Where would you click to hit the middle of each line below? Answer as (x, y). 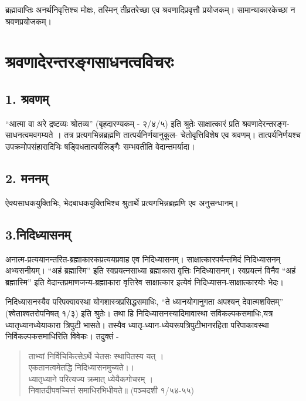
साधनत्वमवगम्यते (29, 135)
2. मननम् (27, 178)
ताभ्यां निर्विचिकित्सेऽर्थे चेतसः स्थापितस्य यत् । (96, 355)
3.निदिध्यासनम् (38, 234)
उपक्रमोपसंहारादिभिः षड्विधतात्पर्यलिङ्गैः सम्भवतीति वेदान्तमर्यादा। (100, 146)
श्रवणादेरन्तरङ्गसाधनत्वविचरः (90, 61)
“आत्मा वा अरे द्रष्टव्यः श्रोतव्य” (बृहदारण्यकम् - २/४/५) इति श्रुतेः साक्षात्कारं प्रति (123, 123)
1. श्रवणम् (27, 98)
